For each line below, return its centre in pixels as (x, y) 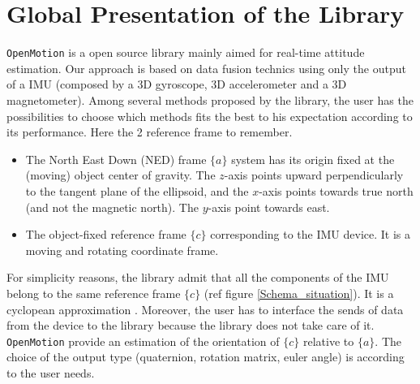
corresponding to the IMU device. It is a (311, 234)
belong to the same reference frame (94, 293)
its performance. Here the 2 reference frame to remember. (150, 132)
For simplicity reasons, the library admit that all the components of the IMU (198, 277)
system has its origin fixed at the (313, 159)
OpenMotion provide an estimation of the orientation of (143, 341)
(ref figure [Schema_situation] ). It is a (299, 293)
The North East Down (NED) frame (116, 159)
